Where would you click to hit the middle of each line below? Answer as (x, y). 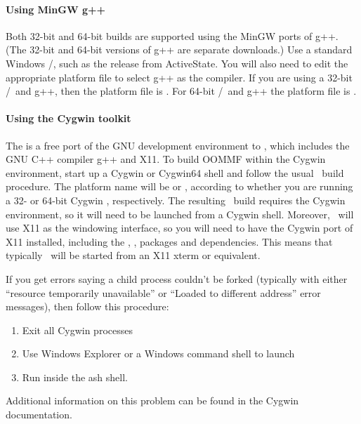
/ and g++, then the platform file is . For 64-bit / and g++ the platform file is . (181, 91)
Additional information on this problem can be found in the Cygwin (152, 400)
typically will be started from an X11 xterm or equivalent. (133, 255)
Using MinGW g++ (56, 9)
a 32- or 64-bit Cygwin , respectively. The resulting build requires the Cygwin (176, 200)
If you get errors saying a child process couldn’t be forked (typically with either (177, 278)
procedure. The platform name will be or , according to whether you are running (179, 186)
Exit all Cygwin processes (77, 330)
